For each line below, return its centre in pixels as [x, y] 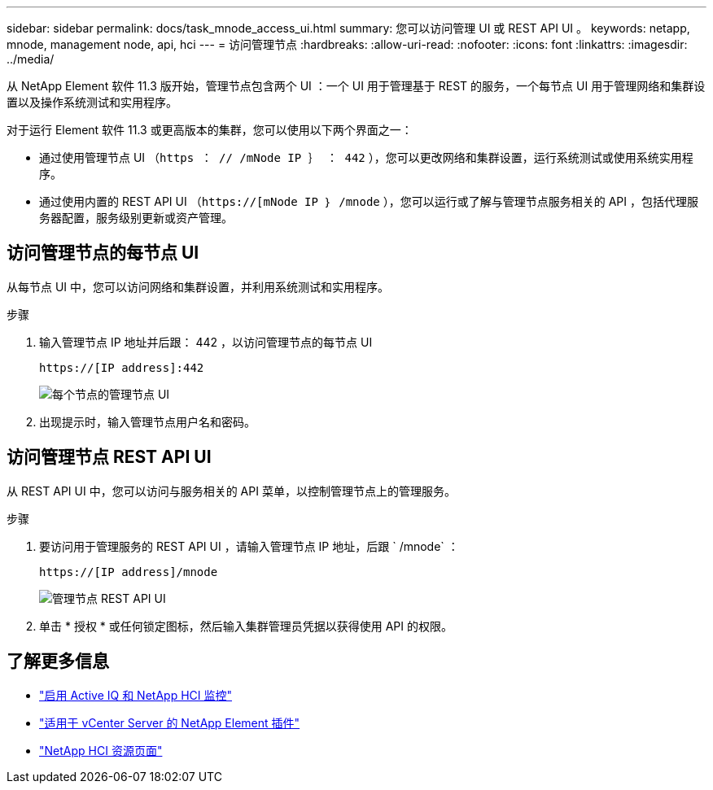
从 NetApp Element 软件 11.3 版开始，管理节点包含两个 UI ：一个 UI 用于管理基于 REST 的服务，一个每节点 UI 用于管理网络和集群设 [356, 86]
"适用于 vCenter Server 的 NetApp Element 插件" [170, 722]
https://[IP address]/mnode [129, 572]
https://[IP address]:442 [122, 367]
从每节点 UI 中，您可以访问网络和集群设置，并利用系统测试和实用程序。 [198, 286]
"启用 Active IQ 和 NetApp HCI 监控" [136, 695]
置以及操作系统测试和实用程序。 [92, 102]
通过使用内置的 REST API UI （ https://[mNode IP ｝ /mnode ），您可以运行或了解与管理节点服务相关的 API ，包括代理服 [369, 201]
